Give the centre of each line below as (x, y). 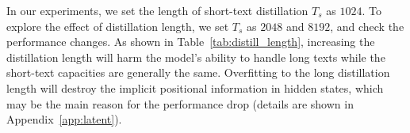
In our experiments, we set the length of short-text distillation (157, 10)
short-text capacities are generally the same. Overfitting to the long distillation (198, 72)
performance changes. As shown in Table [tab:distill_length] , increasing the (191, 42)
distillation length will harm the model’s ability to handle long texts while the (196, 57)
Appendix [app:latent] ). (64, 119)
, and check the (367, 26)
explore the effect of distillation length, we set (118, 26)
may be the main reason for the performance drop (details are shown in (180, 103)
